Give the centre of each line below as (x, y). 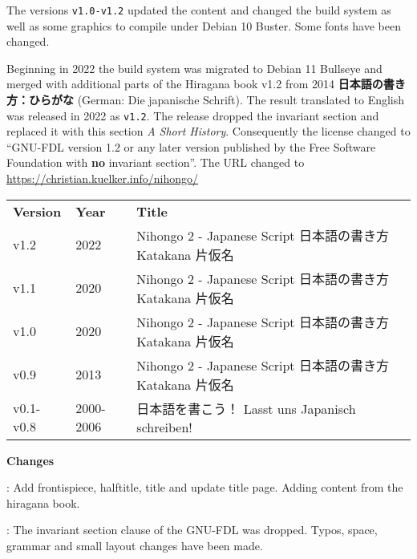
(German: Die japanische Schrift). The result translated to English (241, 100)
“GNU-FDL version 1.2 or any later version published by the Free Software (191, 146)
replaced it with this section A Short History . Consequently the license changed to (208, 131)
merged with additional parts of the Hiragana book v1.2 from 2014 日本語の (195, 84)
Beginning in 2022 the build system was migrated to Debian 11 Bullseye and (194, 68)
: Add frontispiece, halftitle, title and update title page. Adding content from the (205, 487)
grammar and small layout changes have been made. (135, 546)
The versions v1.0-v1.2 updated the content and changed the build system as (199, 10)
